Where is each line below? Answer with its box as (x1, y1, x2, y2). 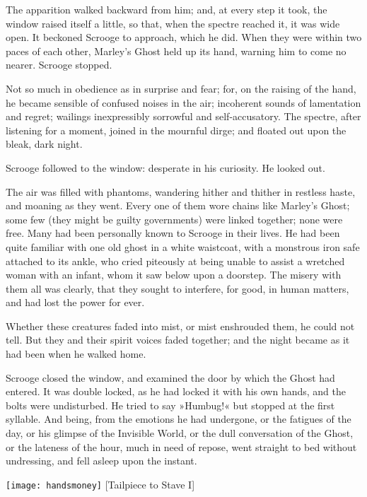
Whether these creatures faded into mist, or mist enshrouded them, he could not (6, 318, 355, 333)
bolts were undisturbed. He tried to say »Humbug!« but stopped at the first (6, 397, 335, 412)
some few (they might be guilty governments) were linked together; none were (6, 211, 343, 226)
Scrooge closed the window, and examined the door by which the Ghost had (6, 370, 335, 385)
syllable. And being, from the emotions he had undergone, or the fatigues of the (6, 411, 351, 426)
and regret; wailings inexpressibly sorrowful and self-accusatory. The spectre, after (6, 109, 361, 124)
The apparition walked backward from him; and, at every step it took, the (6, 2, 327, 16)
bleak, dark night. (6, 136, 83, 151)
